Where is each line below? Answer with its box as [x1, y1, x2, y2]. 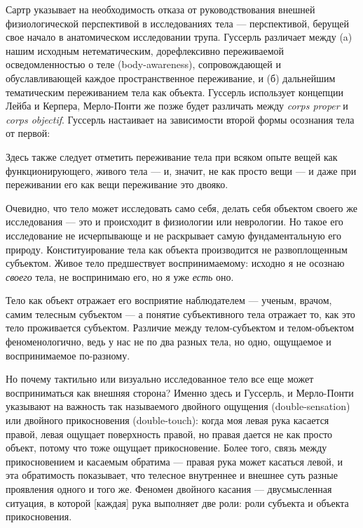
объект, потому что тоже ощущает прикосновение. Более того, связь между [6, 440, 327, 455]
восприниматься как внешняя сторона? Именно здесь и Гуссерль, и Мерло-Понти [6, 385, 354, 400]
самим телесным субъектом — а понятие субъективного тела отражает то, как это [6, 306, 355, 321]
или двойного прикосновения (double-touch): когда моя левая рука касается [6, 413, 329, 428]
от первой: [6, 126, 50, 140]
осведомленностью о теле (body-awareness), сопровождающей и [6, 57, 281, 72]
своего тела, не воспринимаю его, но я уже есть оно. [6, 269, 234, 284]
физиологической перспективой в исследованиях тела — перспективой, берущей [6, 15, 349, 30]
